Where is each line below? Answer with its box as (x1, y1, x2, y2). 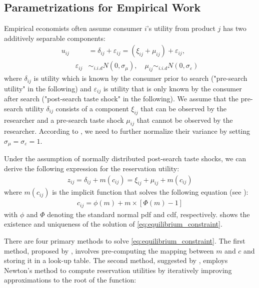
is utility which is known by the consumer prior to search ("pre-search (33, 73, 247, 83)
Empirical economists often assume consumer (4, 23, 142, 33)
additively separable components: (4, 32, 105, 43)
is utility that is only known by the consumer (103, 83, 242, 93)
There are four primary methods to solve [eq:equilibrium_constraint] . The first (4, 236, 245, 246)
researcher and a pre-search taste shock (4, 114, 124, 125)
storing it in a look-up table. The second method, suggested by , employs (4, 255, 228, 266)
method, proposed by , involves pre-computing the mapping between (4, 245, 214, 256)
